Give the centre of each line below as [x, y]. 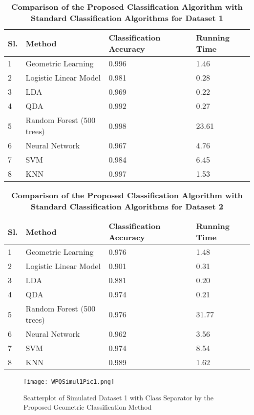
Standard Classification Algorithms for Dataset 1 [127, 18]
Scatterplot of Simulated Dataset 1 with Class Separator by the [119, 397]
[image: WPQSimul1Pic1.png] [69, 382]
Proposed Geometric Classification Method [88, 407]
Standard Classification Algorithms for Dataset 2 [127, 206]
